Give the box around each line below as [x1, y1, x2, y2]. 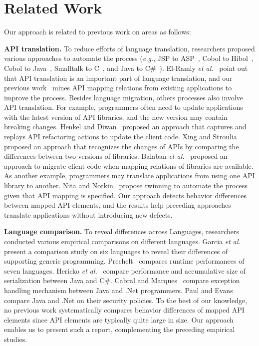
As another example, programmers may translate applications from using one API [4, 170, 255, 181]
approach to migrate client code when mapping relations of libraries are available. [4, 160, 254, 171]
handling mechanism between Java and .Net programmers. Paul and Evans [4, 285, 233, 295]
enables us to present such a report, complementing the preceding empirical [4, 324, 235, 335]
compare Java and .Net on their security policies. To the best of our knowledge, [4, 295, 248, 305]
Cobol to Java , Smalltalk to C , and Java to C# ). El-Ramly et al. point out [4, 62, 248, 73]
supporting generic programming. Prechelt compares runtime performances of [4, 256, 245, 266]
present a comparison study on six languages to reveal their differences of [4, 246, 228, 256]
